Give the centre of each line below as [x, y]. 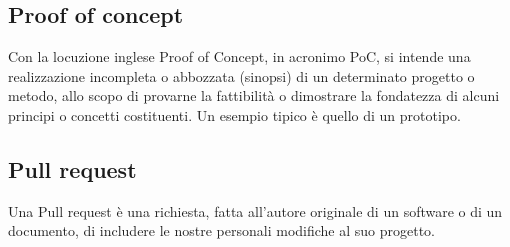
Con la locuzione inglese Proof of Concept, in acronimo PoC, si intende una [239, 56]
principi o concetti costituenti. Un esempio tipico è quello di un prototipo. [234, 114]
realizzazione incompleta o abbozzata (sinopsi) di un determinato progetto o [241, 75]
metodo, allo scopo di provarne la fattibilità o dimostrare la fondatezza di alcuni [254, 95]
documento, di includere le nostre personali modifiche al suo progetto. [222, 230]
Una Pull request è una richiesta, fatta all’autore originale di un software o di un [255, 210]
